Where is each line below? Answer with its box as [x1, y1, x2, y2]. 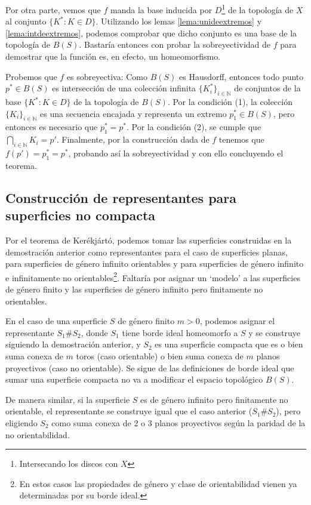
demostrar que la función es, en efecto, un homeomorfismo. [5, 50, 221, 63]
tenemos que [218, 133, 264, 146]
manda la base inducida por [110, 3, 213, 16]
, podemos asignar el [199, 315, 275, 327]
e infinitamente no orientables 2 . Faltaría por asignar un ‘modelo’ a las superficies [5, 269, 300, 284]
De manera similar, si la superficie [5, 393, 130, 405]
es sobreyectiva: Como [66, 70, 147, 82]
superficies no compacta [5, 206, 156, 224]
